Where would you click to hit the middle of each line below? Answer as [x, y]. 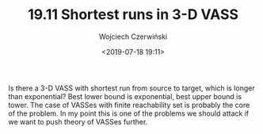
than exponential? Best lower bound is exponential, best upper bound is [125, 96]
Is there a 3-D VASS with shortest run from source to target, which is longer [131, 88]
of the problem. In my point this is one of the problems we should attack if [129, 113]
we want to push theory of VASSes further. [78, 121]
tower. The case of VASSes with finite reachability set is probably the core [129, 105]
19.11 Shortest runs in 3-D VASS [133, 15]
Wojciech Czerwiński [133, 36]
